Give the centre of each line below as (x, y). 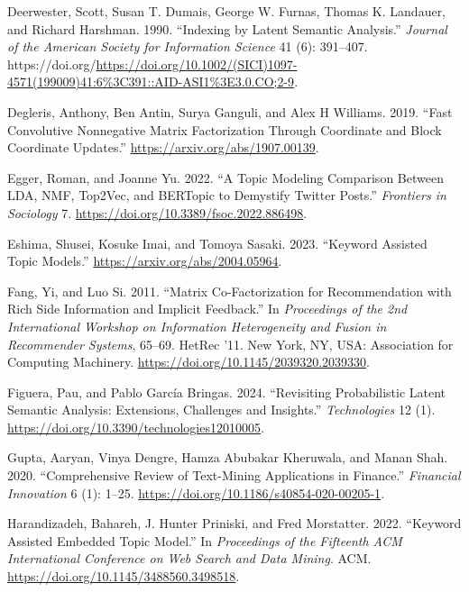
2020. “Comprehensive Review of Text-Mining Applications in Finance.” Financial (234, 475)
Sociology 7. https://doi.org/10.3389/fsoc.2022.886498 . (157, 212)
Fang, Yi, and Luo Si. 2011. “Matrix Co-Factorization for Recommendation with (230, 291)
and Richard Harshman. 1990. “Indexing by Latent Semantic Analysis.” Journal (227, 28)
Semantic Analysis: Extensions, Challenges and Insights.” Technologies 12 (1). (221, 410)
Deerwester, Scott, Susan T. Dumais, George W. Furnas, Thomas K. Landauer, (227, 11)
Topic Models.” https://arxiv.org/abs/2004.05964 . (145, 261)
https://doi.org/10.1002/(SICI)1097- (197, 64)
